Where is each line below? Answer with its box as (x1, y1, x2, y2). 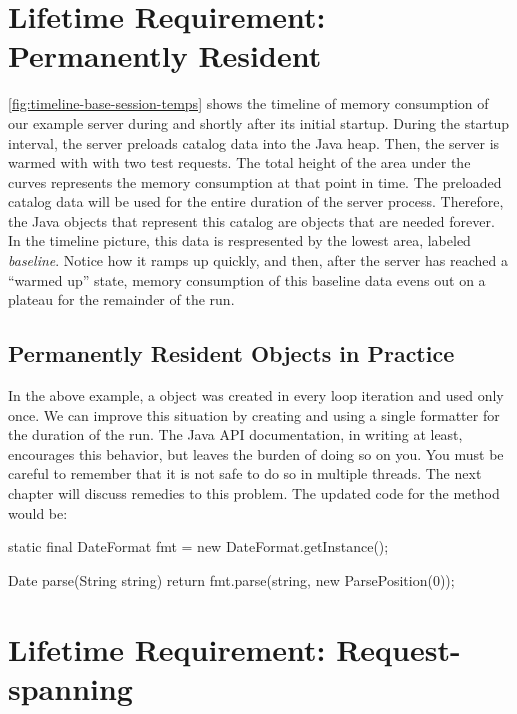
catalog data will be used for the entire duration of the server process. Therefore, (8, 191, 504, 212)
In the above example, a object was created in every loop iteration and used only (8, 385, 504, 406)
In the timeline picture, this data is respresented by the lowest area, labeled (8, 230, 471, 251)
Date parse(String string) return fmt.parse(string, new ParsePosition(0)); (8, 569, 455, 590)
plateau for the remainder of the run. (8, 289, 235, 310)
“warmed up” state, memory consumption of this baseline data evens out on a (8, 269, 486, 290)
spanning (8, 667, 133, 708)
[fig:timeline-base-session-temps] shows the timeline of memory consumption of (8, 93, 489, 114)
